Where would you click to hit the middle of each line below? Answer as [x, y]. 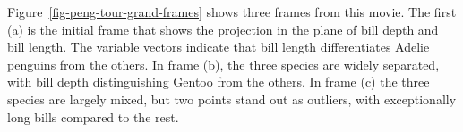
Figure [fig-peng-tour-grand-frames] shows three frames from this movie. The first [232, 12]
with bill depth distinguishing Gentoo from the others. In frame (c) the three [219, 82]
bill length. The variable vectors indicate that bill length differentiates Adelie [219, 47]
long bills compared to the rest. [93, 116]
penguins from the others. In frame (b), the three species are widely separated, [223, 64]
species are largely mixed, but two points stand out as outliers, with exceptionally [232, 99]
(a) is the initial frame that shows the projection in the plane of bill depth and [223, 29]
